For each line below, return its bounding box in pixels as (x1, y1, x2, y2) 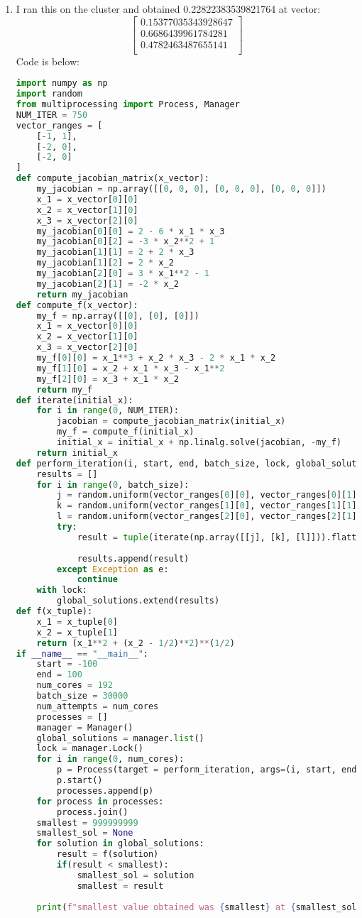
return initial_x (36, 447, 118, 458)
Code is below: (16, 53, 79, 68)
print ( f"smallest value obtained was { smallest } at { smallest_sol (36, 902, 357, 912)
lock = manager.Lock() (36, 743, 143, 754)
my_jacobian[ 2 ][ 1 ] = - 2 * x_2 (36, 278, 180, 289)
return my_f (36, 384, 93, 395)
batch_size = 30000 (36, 691, 128, 701)
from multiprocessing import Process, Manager (16, 99, 240, 110)
